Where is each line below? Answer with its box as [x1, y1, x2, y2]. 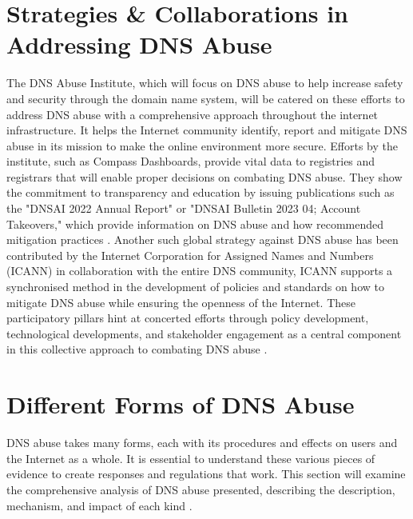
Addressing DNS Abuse [6, 28, 272, 61]
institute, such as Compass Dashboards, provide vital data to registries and [6, 153, 375, 170]
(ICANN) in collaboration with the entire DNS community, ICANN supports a [6, 262, 393, 279]
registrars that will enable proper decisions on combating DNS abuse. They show [6, 168, 403, 185]
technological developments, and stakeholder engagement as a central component [6, 325, 402, 341]
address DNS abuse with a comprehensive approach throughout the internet [6, 106, 379, 122]
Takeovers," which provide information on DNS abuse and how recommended [6, 215, 384, 232]
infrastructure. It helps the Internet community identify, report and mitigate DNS [6, 122, 407, 138]
